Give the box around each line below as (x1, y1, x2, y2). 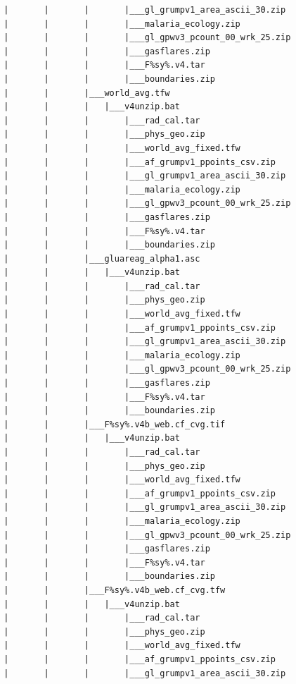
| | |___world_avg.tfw (4, 87, 170, 98)
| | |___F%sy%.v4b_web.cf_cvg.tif (4, 419, 226, 429)
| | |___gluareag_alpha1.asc (4, 253, 200, 264)
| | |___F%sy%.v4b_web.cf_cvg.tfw (4, 585, 226, 595)
